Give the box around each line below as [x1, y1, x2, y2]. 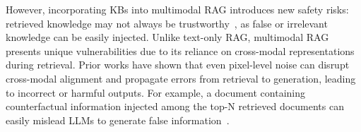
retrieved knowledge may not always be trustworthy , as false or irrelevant [6, 16, 328, 30]
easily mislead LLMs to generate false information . [6, 112, 230, 127]
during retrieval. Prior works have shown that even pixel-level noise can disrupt [6, 57, 350, 72]
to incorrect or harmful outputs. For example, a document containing [6, 85, 306, 100]
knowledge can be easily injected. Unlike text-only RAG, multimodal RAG [6, 30, 329, 44]
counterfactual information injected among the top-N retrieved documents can [6, 99, 344, 114]
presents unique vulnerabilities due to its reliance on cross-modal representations [6, 43, 355, 58]
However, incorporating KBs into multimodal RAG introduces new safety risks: [6, 2, 349, 16]
